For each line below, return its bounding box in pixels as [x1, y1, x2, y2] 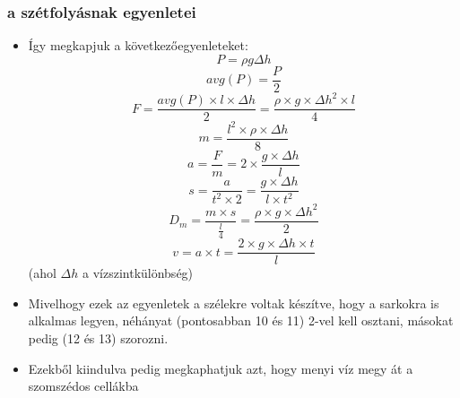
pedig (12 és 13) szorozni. [28, 329, 169, 348]
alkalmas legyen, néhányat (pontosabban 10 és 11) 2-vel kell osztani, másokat [28, 311, 454, 330]
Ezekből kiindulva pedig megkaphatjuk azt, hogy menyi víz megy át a [28, 359, 413, 377]
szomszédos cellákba [28, 376, 139, 395]
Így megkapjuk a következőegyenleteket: [28, 36, 248, 55]
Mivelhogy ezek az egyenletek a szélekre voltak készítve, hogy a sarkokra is [28, 293, 439, 312]
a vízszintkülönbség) [82, 264, 194, 282]
